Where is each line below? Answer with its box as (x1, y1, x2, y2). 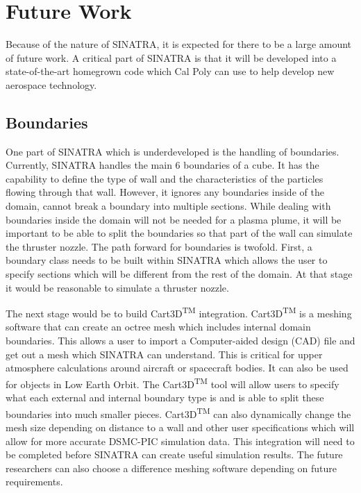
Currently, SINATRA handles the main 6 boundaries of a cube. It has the (6, 158, 319, 172)
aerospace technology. (6, 77, 97, 92)
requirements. (6, 474, 63, 489)
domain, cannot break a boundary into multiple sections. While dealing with (6, 199, 331, 213)
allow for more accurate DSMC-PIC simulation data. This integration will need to (6, 433, 355, 448)
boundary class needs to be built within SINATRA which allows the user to (6, 253, 328, 267)
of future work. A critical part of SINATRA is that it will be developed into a (6, 50, 337, 65)
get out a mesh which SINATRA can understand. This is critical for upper (6, 346, 323, 361)
